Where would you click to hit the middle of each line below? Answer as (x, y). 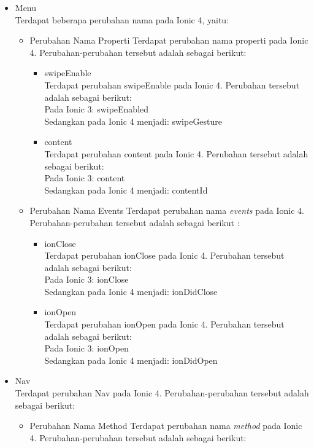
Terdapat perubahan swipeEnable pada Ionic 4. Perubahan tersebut (172, 84)
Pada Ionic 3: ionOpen (86, 348)
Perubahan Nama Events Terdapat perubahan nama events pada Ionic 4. (167, 210)
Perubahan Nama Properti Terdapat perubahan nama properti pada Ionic (169, 40)
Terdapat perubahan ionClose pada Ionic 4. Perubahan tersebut (164, 255)
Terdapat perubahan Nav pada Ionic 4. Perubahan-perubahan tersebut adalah (162, 393)
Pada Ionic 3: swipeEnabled (97, 109)
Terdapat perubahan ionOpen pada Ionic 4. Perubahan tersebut (164, 324)
